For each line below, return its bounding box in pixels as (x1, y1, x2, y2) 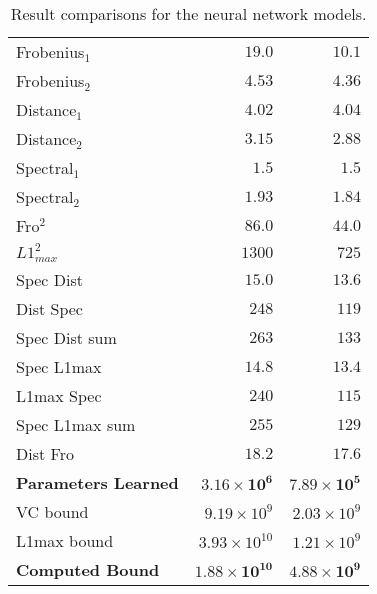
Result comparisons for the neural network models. (10, 2, 367, 25)
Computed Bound (16, 557, 160, 581)
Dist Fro (16, 441, 74, 465)
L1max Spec (16, 383, 102, 407)
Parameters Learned (16, 470, 179, 494)
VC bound (16, 499, 89, 523)
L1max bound (16, 528, 114, 552)
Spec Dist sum (16, 325, 117, 349)
